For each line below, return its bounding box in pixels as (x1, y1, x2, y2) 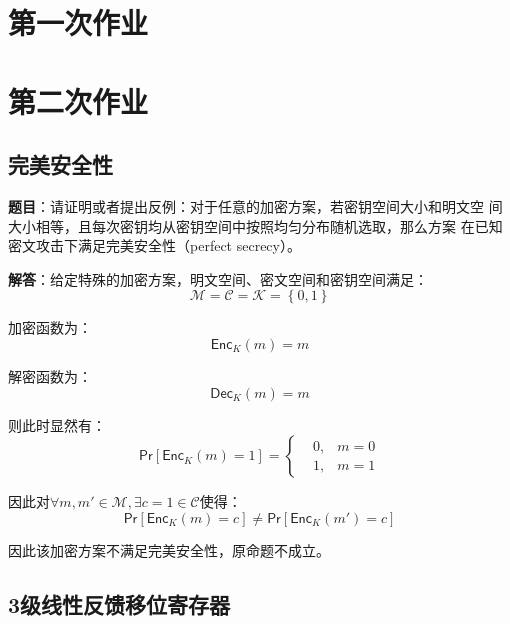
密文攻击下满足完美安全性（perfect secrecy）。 (8, 235, 301, 256)
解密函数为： (8, 365, 92, 386)
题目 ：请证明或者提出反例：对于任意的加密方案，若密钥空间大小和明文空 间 (8, 195, 503, 216)
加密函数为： (8, 317, 92, 338)
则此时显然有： (8, 414, 106, 435)
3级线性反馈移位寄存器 (8, 588, 231, 619)
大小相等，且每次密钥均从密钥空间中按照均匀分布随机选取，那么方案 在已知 (8, 215, 503, 236)
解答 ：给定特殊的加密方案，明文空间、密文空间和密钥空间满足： (8, 268, 428, 289)
